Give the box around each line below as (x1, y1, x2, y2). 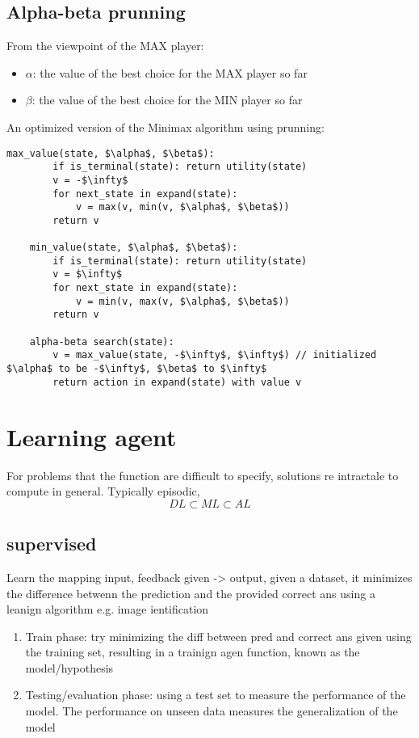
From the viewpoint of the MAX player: (6, 37, 204, 54)
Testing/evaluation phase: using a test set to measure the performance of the (25, 686, 406, 703)
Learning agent (6, 420, 177, 453)
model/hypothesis (25, 659, 114, 676)
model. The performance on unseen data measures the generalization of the (25, 702, 398, 719)
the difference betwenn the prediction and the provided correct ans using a (6, 584, 375, 601)
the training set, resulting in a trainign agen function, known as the (25, 643, 360, 660)
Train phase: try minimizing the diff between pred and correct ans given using (25, 627, 412, 644)
